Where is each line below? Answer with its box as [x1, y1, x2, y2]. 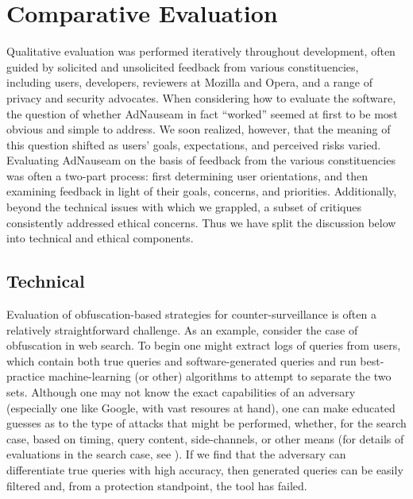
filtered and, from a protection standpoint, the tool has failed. [6, 477, 307, 493]
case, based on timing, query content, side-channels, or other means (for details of [6, 430, 404, 447]
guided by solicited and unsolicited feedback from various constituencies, [6, 58, 359, 75]
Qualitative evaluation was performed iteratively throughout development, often [6, 43, 396, 60]
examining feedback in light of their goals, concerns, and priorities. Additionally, [6, 183, 397, 199]
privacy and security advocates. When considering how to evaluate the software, [6, 89, 396, 106]
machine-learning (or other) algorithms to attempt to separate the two [48, 368, 392, 385]
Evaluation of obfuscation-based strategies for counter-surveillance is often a [6, 306, 376, 323]
